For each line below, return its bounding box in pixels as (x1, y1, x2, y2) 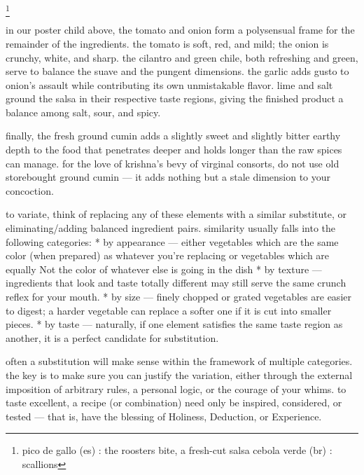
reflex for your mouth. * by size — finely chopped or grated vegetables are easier (6, 289, 351, 304)
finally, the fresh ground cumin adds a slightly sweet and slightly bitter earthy (6, 128, 341, 143)
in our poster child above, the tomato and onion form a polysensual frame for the (6, 22, 355, 37)
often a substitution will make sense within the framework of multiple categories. (6, 354, 353, 369)
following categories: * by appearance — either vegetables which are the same (6, 234, 339, 249)
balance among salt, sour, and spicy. (6, 104, 161, 119)
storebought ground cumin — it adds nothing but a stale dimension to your (6, 170, 331, 184)
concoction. (6, 183, 54, 198)
